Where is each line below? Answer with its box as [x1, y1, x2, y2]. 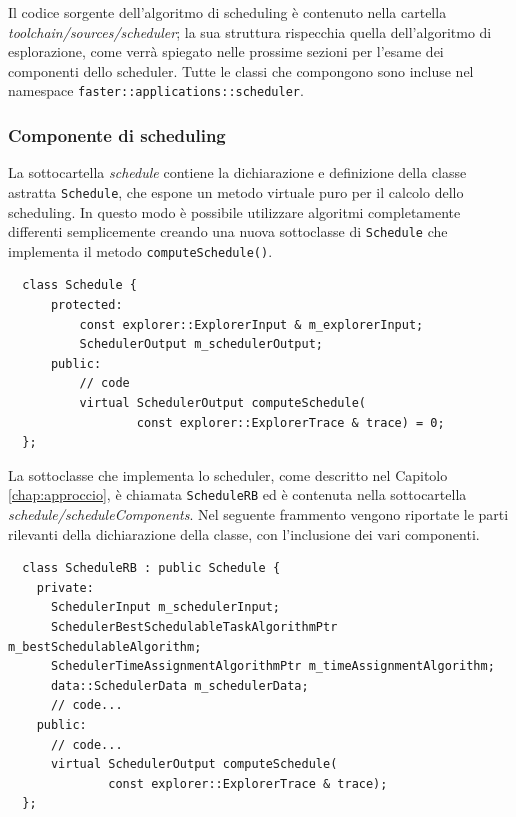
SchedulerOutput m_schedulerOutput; [79, 337, 323, 352]
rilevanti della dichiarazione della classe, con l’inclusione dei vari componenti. [8, 523, 480, 544]
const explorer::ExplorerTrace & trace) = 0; [136, 415, 445, 430]
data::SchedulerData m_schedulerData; [50, 678, 309, 693]
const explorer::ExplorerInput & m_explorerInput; [79, 317, 424, 332]
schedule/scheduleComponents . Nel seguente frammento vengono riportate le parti [8, 504, 509, 524]
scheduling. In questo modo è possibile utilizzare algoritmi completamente [8, 201, 461, 222]
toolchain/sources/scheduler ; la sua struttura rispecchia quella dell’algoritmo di [8, 21, 492, 42]
